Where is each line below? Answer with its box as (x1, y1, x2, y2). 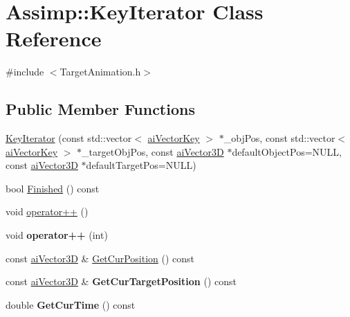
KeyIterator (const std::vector (6, 131, 132, 145)
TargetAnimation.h (59, 64, 141, 79)
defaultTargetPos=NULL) (86, 158, 196, 172)
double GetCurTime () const (6, 297, 136, 311)
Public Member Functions (6, 98, 195, 120)
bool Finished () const (6, 181, 100, 195)
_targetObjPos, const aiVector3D (82, 144, 224, 158)
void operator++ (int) (6, 228, 108, 242)
